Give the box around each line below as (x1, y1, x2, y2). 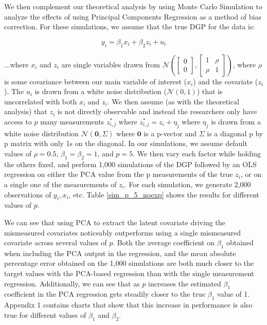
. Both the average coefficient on (113, 237, 215, 248)
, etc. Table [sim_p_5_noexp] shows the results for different (68, 189, 260, 200)
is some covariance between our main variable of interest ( (4, 76, 187, 86)
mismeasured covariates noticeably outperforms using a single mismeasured (4, 227, 241, 238)
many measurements (40, 116, 104, 127)
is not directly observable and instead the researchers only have (57, 106, 257, 117)
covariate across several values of (4, 237, 107, 248)
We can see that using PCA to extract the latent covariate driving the (4, 216, 225, 227)
